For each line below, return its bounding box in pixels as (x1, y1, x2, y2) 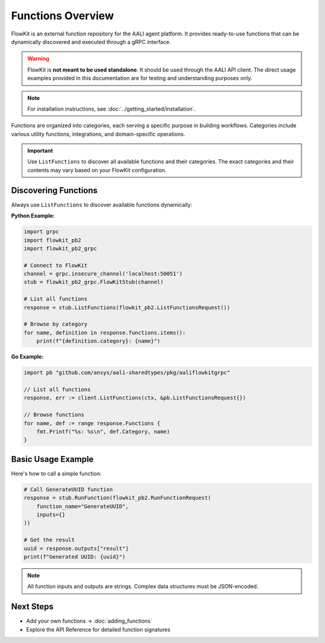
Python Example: (11, 212, 55, 220)
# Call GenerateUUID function (23, 486, 113, 493)
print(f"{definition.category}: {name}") (36, 337, 161, 345)
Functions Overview (11, 9, 114, 22)
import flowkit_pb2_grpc (23, 245, 97, 252)
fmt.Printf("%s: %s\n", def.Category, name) (36, 428, 170, 435)
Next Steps (11, 601, 54, 612)
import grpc (23, 229, 60, 235)
